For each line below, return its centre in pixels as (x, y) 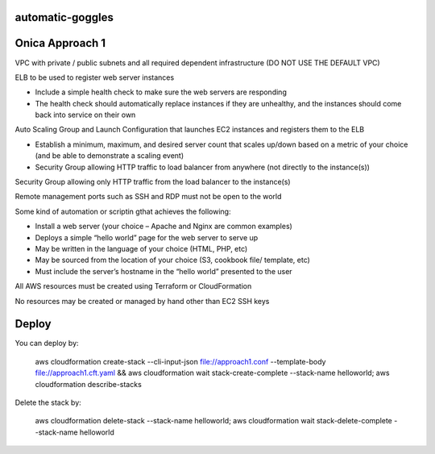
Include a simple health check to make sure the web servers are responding (161, 92)
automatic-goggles (64, 17)
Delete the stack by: (48, 402)
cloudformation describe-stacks (89, 384)
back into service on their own (85, 115)
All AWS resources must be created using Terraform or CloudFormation (133, 286)
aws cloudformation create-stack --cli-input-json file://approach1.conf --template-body (180, 361)
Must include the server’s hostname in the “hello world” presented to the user (164, 271)
